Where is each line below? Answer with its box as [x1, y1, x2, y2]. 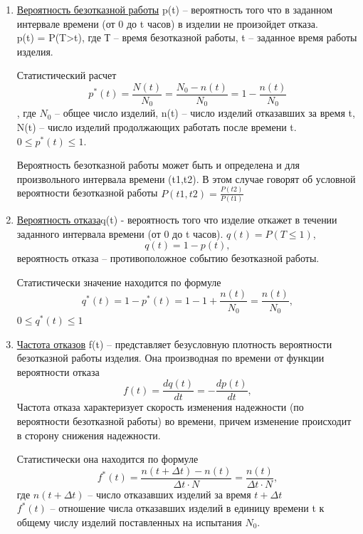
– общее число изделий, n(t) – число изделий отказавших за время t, [55, 105, 355, 120]
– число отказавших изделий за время [88, 486, 251, 501]
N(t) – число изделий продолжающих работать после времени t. [16, 120, 297, 135]
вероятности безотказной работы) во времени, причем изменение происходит [16, 414, 352, 428]
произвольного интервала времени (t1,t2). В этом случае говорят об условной [16, 171, 356, 186]
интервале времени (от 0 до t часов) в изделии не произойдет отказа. [16, 16, 318, 31]
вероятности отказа [16, 364, 100, 379]
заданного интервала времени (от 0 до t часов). [16, 226, 223, 241]
